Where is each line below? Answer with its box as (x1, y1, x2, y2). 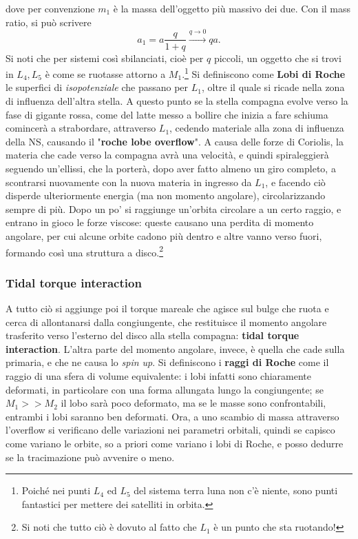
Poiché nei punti (21, 483, 91, 498)
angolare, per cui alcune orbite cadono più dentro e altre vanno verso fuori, (6, 228, 322, 243)
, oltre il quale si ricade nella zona (201, 80, 345, 94)
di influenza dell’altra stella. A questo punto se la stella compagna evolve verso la (6, 94, 348, 108)
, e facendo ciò (265, 174, 326, 189)
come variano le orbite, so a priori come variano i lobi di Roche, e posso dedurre (6, 436, 344, 450)
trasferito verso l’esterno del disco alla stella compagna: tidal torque (6, 328, 299, 343)
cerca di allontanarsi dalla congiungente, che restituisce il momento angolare (6, 314, 327, 329)
